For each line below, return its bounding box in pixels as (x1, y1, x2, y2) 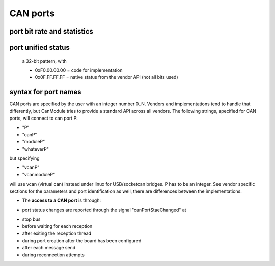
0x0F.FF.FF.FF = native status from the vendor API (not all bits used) (35, 74, 178, 80)
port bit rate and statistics (9, 27, 94, 36)
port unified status (9, 43, 70, 52)
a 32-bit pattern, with (22, 57, 67, 64)
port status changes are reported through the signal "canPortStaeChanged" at (22, 206, 186, 213)
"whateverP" (22, 145, 49, 152)
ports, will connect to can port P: (9, 115, 78, 122)
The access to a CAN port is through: (22, 197, 101, 203)
